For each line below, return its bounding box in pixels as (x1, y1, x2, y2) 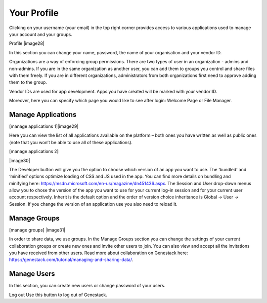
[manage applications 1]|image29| (9, 123, 79, 129)
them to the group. (9, 79, 47, 85)
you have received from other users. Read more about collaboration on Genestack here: (9, 250, 188, 256)
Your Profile (9, 7, 59, 18)
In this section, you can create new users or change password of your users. (9, 283, 166, 289)
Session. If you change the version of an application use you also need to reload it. (9, 201, 178, 207)
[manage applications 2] (9, 149, 59, 154)
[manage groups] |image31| (9, 227, 66, 233)
